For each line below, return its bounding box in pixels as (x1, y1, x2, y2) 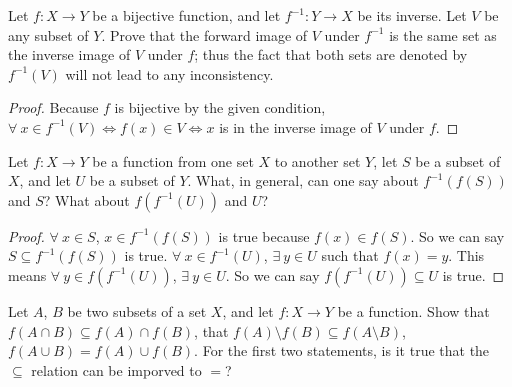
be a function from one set (92, 150, 254, 171)
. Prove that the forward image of (101, 24, 308, 45)
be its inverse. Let (357, 5, 467, 25)
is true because (218, 225, 310, 246)
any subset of (8, 24, 89, 45)
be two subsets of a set (67, 300, 207, 321)
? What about (43, 189, 130, 210)
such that (321, 245, 379, 266)
